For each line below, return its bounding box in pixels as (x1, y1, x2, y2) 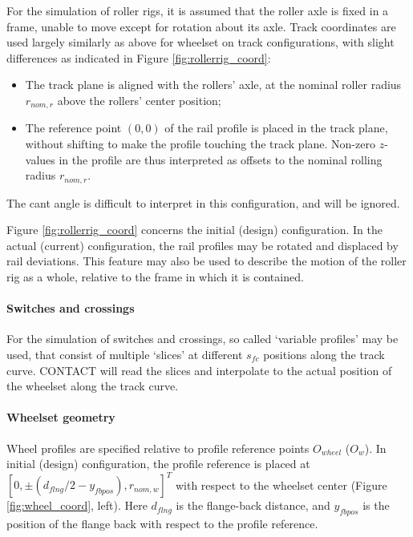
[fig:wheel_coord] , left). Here (6, 497, 148, 514)
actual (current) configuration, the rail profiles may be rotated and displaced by (6, 236, 399, 253)
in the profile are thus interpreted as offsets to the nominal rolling (59, 151, 383, 168)
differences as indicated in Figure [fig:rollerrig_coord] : (6, 49, 271, 66)
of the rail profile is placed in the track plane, (164, 119, 388, 136)
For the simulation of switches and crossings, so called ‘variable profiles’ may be (6, 330, 399, 347)
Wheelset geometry (6, 409, 115, 426)
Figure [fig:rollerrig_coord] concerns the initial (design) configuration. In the (6, 221, 383, 238)
